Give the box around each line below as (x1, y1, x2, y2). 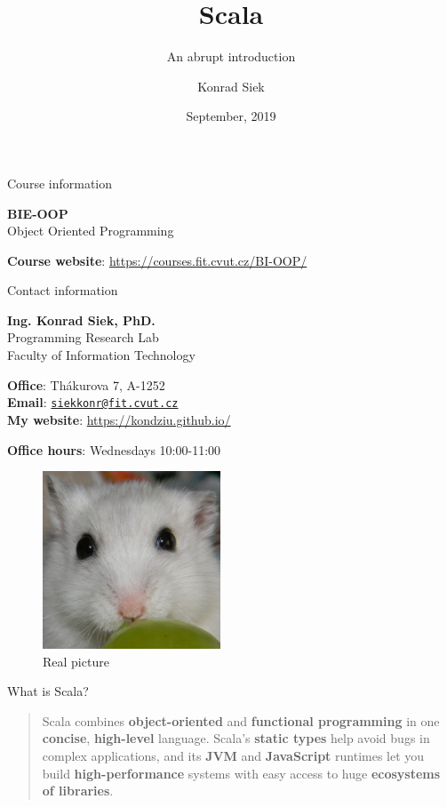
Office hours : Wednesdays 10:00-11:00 (7, 440, 221, 459)
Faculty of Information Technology (7, 346, 196, 364)
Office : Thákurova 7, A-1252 (7, 375, 165, 394)
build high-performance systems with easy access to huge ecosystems (42, 763, 441, 782)
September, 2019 (186, 107, 276, 125)
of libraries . (42, 781, 114, 800)
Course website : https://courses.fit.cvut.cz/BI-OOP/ (7, 251, 307, 269)
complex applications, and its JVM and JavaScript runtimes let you (42, 747, 425, 765)
